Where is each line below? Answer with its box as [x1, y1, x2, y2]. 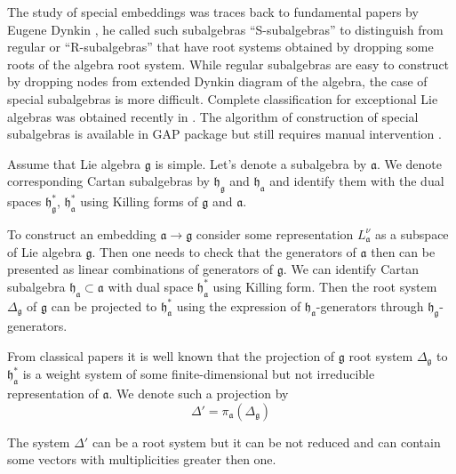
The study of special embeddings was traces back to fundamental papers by [7, 3, 419, 20]
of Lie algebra [7, 242, 82, 261]
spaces [7, 192, 42, 211]
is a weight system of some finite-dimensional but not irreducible [22, 365, 375, 383]
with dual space [108, 277, 194, 295]
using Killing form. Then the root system [212, 277, 437, 295]
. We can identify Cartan [283, 260, 419, 278]
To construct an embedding [7, 224, 156, 243]
